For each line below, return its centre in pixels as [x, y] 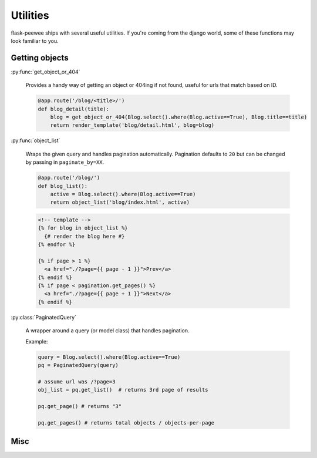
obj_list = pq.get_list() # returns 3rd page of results [123, 390]
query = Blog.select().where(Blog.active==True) [109, 357]
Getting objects [40, 58]
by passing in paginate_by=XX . [65, 162]
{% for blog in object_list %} [83, 228]
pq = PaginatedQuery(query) [78, 365]
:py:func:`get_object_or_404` [45, 72]
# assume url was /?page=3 [77, 381]
